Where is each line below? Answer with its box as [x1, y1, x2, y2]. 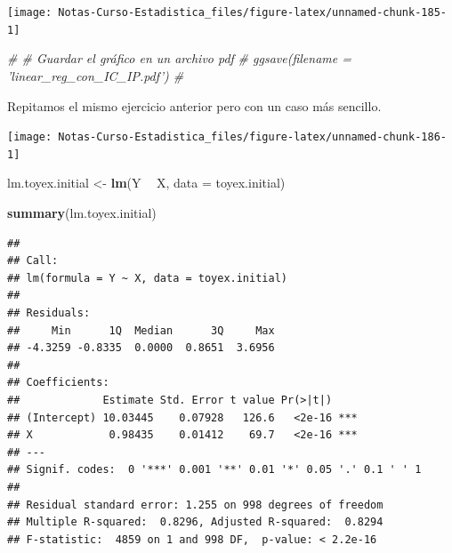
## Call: [7, 254, 59, 268]
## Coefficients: [7, 376, 109, 389]
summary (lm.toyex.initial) [7, 204, 157, 221]
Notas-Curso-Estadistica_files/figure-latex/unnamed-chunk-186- [58, 131, 447, 144]
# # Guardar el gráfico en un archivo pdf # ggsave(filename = [7, 49, 351, 68]
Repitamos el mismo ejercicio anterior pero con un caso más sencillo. [7, 96, 382, 115]
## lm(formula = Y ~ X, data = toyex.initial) [7, 271, 287, 285]
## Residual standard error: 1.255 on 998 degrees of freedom [7, 498, 383, 511]
